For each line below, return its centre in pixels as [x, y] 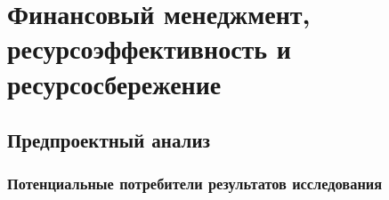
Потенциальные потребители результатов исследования [195, 184]
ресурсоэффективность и [149, 48]
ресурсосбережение [114, 83]
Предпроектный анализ [109, 140]
